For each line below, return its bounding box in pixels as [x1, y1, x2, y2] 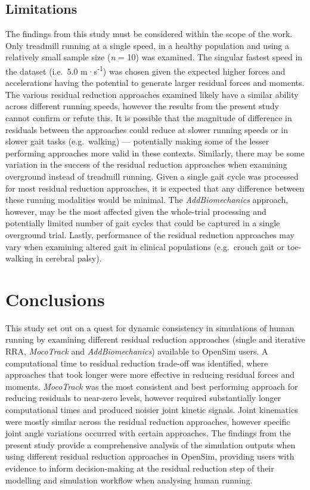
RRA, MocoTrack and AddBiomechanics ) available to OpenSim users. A [5, 345, 268, 358]
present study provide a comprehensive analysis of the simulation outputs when [5, 438, 296, 451]
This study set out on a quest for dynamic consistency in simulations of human [5, 321, 294, 334]
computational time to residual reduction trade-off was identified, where [5, 356, 268, 369]
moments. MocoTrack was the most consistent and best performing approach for [5, 380, 298, 392]
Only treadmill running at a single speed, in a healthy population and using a [5, 39, 289, 51]
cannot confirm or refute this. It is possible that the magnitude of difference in [5, 112, 292, 124]
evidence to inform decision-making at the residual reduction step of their [5, 461, 274, 474]
